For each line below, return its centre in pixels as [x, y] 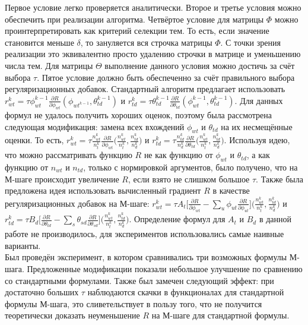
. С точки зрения [250, 42]
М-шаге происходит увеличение [62, 179]
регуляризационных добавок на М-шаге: [77, 203]
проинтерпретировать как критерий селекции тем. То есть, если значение [137, 31]
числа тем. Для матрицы [49, 65]
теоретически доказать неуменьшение [72, 315]
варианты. [23, 245]
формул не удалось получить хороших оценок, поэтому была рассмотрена [139, 115]
